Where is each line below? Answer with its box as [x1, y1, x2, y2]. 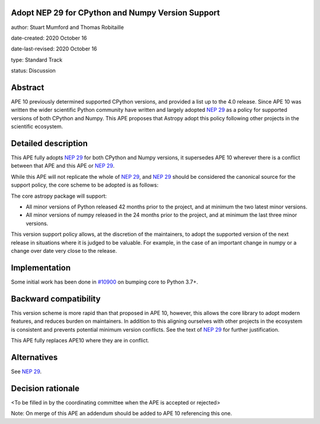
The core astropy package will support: [11, 192, 107, 200]
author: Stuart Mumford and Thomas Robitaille [11, 24, 124, 31]
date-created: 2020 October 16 [11, 34, 87, 41]
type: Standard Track [11, 56, 63, 63]
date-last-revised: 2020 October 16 [11, 45, 97, 53]
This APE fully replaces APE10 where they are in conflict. [11, 336, 149, 343]
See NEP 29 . [11, 368, 42, 375]
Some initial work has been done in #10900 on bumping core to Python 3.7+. [11, 278, 199, 285]
